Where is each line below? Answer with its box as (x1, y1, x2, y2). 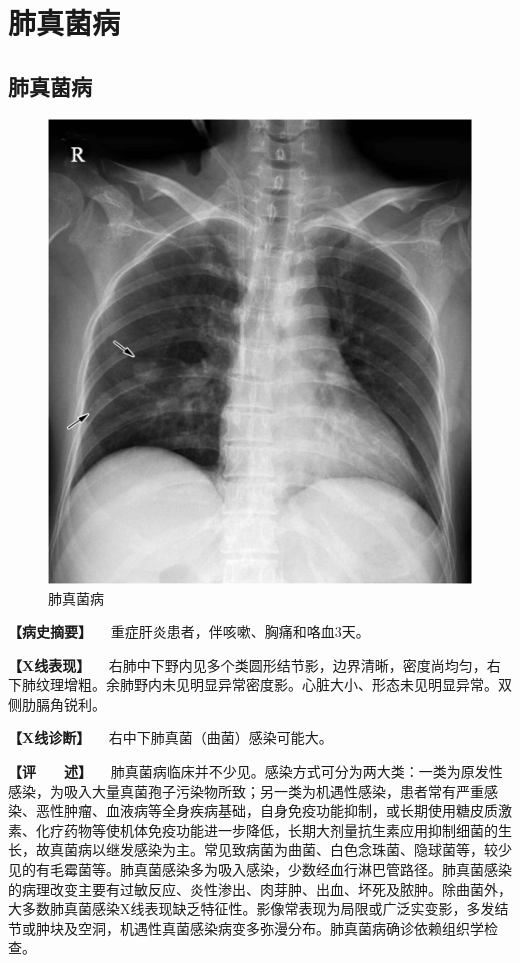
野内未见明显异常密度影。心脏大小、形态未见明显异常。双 (133, 674, 512, 695)
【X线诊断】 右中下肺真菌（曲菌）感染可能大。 (8, 727, 333, 748)
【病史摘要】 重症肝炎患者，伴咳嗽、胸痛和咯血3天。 (8, 621, 370, 642)
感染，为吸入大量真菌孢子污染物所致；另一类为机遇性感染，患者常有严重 (8, 780, 484, 801)
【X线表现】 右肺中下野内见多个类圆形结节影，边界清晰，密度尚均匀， (8, 654, 487, 675)
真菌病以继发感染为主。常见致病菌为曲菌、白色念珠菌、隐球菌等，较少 (49, 839, 512, 860)
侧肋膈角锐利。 (8, 693, 106, 714)
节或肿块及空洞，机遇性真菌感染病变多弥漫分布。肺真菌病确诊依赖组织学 (8, 917, 484, 938)
